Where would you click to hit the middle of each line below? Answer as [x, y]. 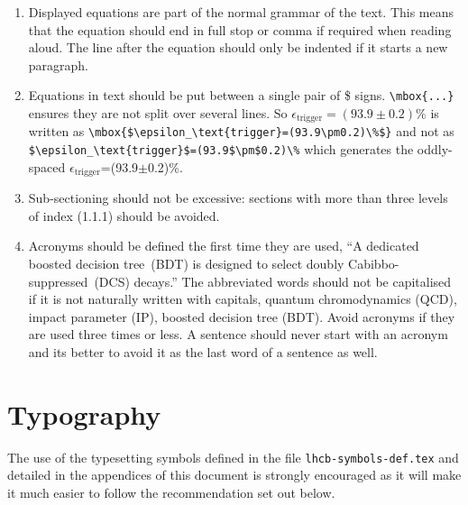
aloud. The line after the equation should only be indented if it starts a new [238, 47]
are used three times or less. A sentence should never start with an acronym [238, 334]
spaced [47, 166]
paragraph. [59, 64]
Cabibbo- [374, 264]
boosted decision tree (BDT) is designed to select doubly [186, 264]
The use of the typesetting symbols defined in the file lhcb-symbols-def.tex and [233, 457]
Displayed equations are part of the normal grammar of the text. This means [241, 12]
